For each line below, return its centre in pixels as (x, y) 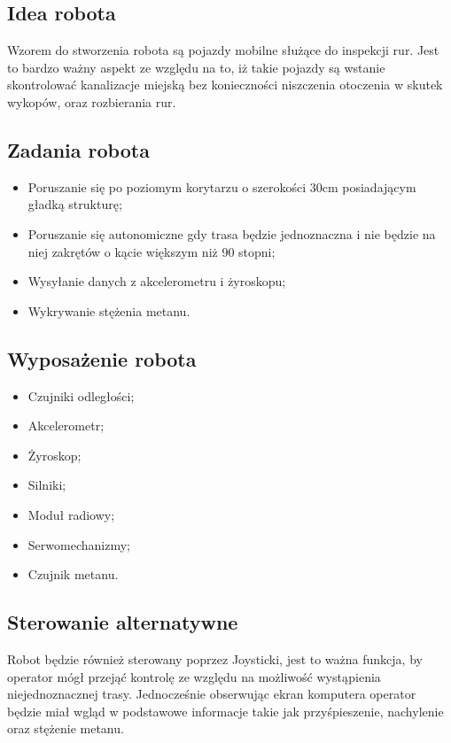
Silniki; (47, 485)
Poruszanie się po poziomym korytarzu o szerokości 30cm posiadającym (222, 186)
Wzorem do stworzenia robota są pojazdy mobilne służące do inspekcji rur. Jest (223, 50)
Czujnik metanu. (73, 574)
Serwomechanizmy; (79, 544)
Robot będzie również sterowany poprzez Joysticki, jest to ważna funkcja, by (215, 658)
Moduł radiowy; (71, 514)
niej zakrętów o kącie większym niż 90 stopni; (152, 251)
